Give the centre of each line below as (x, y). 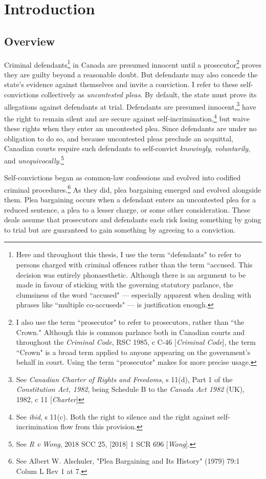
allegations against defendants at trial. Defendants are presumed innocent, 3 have (130, 106)
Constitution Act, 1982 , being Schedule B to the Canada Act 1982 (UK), (130, 389)
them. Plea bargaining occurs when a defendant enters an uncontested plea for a (130, 199)
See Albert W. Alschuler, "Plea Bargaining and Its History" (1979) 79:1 (128, 461)
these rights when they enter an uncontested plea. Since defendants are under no (130, 128)
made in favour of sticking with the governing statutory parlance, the (125, 285)
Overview (30, 41)
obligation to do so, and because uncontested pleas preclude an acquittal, (119, 138)
